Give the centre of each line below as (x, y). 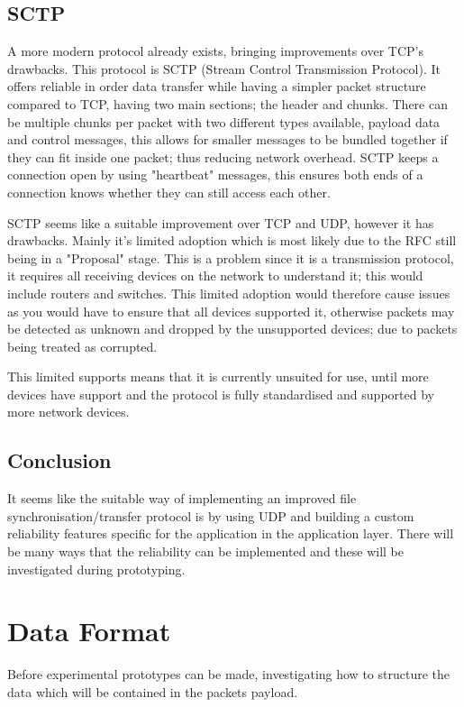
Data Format (89, 631)
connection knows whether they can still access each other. (169, 192)
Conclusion (59, 460)
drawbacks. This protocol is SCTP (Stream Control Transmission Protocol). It (224, 68)
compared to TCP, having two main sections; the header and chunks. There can (227, 103)
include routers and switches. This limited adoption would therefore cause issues (229, 293)
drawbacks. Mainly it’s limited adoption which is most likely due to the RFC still (232, 240)
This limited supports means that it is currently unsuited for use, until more (218, 376)
